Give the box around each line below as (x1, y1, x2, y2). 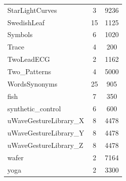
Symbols (7, 29, 33, 40)
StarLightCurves (7, 4, 57, 15)
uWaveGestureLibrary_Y (7, 128, 84, 138)
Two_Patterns (7, 66, 51, 76)
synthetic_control (7, 103, 61, 113)
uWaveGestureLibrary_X (7, 115, 84, 126)
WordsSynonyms (7, 78, 57, 89)
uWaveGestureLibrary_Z (7, 140, 84, 150)
